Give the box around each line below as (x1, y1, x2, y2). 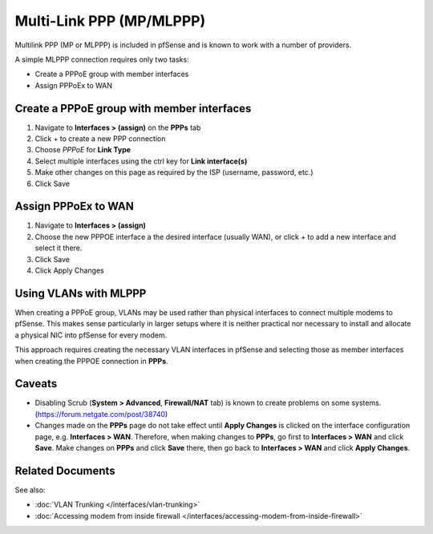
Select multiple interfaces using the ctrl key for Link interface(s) (34, 156, 248, 166)
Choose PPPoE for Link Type (34, 145, 132, 155)
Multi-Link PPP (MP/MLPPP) (14, 12, 206, 30)
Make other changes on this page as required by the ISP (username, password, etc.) (34, 168, 314, 177)
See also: (14, 485, 46, 495)
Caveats (14, 377, 58, 390)
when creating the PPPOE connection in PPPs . (14, 356, 168, 366)
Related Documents (14, 463, 115, 477)
